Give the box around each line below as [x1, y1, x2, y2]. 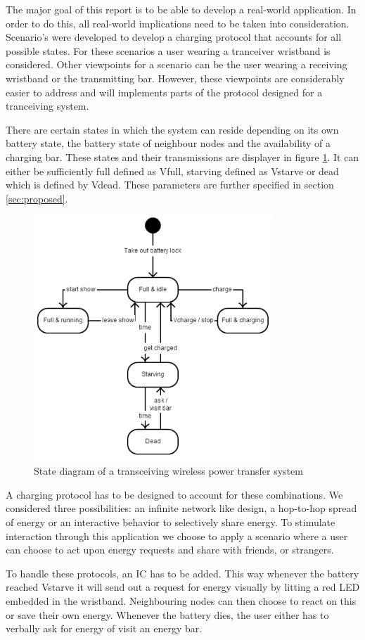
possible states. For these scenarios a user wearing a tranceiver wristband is [6, 43, 331, 58]
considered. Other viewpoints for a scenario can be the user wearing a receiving [6, 57, 347, 72]
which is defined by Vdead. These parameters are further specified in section [6, 177, 334, 192]
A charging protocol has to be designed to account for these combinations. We [6, 487, 343, 501]
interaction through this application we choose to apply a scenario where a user [6, 528, 348, 543]
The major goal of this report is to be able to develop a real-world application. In [6, 2, 357, 16]
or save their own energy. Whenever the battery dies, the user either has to [6, 607, 329, 622]
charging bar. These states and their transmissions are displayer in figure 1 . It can [6, 149, 359, 164]
